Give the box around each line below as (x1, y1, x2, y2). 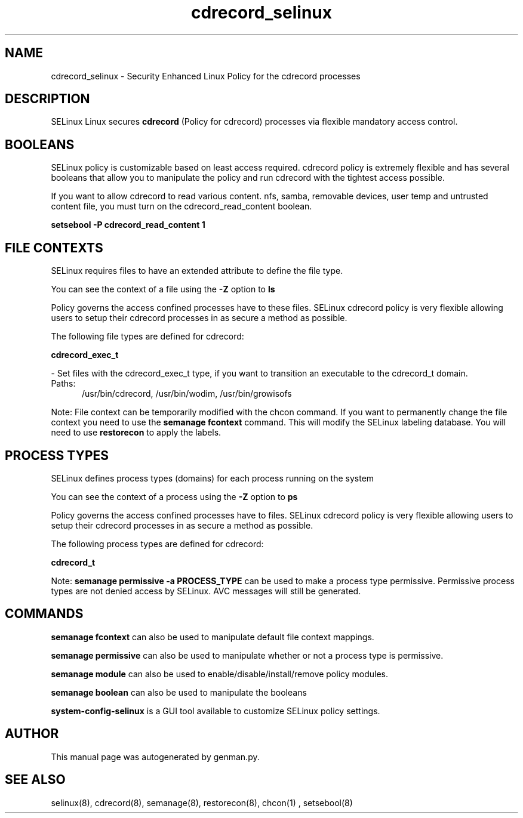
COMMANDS (5, 606, 84, 622)
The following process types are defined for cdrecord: (51, 538, 264, 549)
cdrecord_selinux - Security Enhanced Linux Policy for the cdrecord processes (51, 70, 361, 81)
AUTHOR (5, 726, 59, 742)
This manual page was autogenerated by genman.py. (51, 751, 260, 762)
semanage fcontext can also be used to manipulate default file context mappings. (51, 631, 374, 642)
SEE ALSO (5, 772, 66, 788)
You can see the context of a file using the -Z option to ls (51, 284, 275, 295)
